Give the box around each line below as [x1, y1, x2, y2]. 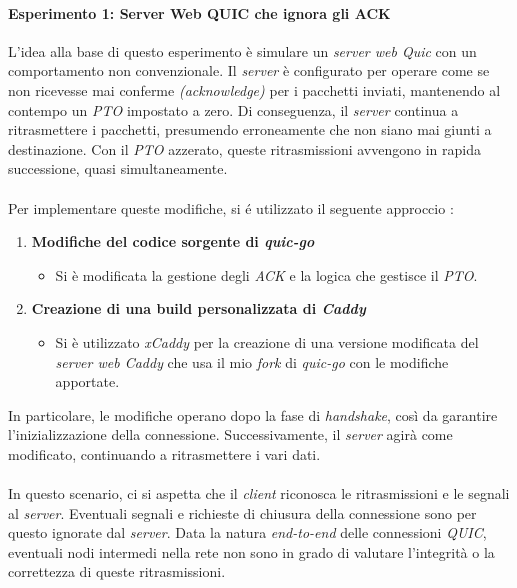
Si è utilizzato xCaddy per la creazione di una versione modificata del [55, 331, 479, 352]
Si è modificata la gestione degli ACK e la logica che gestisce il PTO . [55, 264, 478, 285]
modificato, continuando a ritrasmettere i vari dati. [8, 443, 321, 464]
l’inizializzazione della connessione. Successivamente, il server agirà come [8, 424, 453, 445]
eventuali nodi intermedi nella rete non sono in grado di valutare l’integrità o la [8, 541, 495, 562]
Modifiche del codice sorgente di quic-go [31, 231, 315, 252]
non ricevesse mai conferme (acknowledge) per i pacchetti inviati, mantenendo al [8, 79, 501, 100]
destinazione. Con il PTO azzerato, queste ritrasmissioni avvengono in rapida [8, 138, 481, 159]
